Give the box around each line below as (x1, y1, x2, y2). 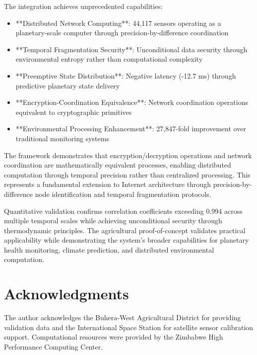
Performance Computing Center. (4, 341, 103, 352)
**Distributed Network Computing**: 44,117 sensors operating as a (15, 17, 221, 28)
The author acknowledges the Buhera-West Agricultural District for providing (4, 312, 241, 323)
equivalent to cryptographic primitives (15, 106, 132, 117)
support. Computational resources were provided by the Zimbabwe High (4, 332, 223, 342)
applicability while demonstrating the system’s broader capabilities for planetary (4, 235, 249, 245)
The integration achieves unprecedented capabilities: (4, 1, 163, 11)
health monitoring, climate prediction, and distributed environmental (4, 244, 214, 255)
